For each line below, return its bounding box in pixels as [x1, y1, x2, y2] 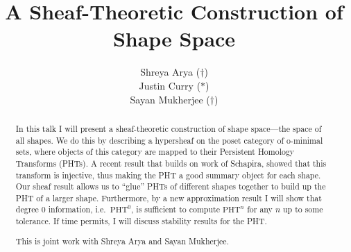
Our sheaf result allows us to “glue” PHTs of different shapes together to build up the [15, 180, 326, 192]
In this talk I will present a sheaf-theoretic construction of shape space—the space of [15, 122, 322, 134]
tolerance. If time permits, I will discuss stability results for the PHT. [15, 215, 267, 227]
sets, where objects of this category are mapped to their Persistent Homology [15, 146, 295, 158]
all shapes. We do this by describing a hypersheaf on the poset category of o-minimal [15, 134, 323, 146]
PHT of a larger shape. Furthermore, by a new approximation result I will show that [15, 192, 322, 203]
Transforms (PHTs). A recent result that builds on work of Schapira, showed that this [15, 157, 327, 169]
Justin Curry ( [139, 78, 201, 92]
